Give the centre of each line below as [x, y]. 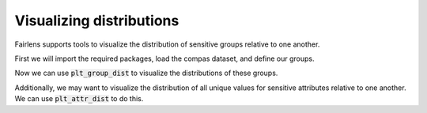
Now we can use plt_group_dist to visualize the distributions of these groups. [146, 73]
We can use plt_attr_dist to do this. [79, 99]
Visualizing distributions [97, 21]
